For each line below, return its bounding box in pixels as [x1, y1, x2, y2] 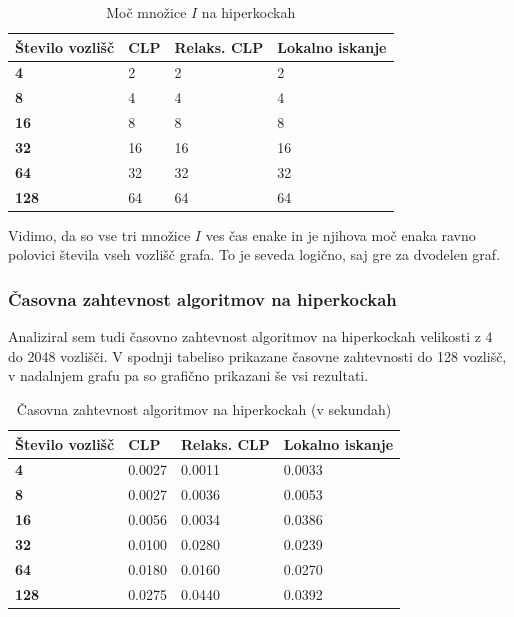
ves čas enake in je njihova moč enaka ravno [205, 224, 476, 245]
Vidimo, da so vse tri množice [8, 224, 191, 245]
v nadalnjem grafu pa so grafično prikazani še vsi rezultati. [8, 365, 369, 386]
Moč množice [106, 2, 187, 22]
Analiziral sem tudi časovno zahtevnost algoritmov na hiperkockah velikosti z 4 [8, 326, 493, 347]
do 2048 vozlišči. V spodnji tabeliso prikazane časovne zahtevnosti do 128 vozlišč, [8, 345, 507, 366]
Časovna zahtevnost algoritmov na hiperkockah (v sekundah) [16, 398, 392, 419]
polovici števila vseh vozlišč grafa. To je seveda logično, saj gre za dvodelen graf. [8, 244, 501, 265]
